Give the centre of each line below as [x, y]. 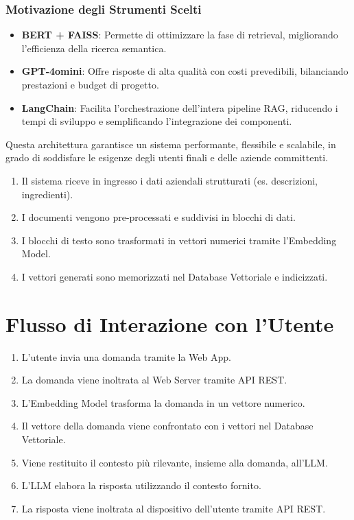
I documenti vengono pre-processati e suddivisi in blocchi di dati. [158, 217]
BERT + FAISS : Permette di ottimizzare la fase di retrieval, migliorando [180, 35]
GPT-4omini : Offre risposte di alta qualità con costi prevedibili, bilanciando [185, 71]
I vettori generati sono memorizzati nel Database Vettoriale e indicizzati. [175, 276]
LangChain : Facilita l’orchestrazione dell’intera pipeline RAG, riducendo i [180, 107]
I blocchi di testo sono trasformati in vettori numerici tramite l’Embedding [179, 240]
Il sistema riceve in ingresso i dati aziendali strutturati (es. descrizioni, [170, 180]
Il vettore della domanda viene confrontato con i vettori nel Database [167, 426]
